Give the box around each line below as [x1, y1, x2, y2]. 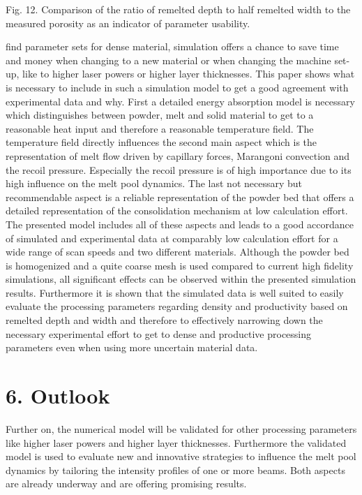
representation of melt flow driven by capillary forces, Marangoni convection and [6, 148, 350, 163]
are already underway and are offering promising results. [6, 476, 247, 491]
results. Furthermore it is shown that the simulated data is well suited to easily [6, 285, 344, 300]
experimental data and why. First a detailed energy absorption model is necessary [6, 94, 355, 108]
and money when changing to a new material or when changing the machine [6, 52, 331, 67]
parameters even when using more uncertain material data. [6, 340, 258, 355]
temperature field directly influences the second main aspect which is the [6, 135, 317, 149]
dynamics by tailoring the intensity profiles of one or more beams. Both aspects [6, 462, 345, 477]
